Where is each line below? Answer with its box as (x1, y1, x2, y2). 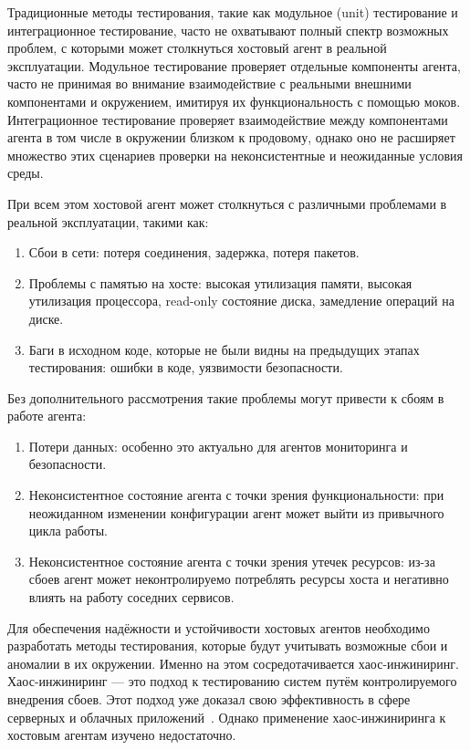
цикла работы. (28, 521, 109, 540)
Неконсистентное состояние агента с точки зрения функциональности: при (28, 485, 444, 505)
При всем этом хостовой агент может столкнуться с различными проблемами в (7, 193, 447, 213)
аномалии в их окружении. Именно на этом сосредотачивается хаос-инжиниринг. (7, 653, 459, 672)
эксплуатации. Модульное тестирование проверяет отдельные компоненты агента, (7, 56, 461, 75)
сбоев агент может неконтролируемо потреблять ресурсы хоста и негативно (28, 569, 449, 589)
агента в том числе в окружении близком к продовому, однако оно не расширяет (7, 128, 455, 147)
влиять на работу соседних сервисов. (28, 588, 235, 607)
